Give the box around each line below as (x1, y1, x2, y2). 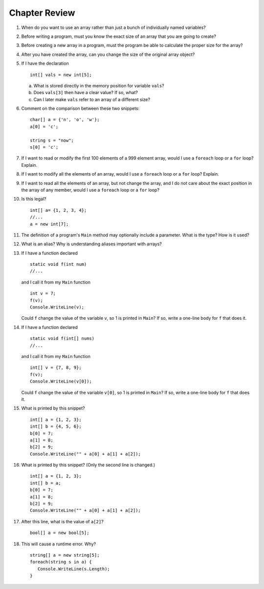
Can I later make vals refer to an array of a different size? (33, 96, 151, 102)
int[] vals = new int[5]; (30, 72, 92, 77)
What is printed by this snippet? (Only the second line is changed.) (21, 462, 155, 468)
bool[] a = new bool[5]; (30, 530, 89, 536)
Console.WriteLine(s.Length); (37, 566, 110, 571)
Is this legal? (21, 196, 46, 202)
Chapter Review (9, 7, 75, 18)
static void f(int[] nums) (30, 336, 95, 341)
